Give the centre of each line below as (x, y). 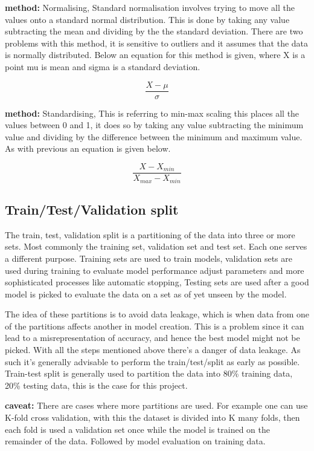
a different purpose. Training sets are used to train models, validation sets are (149, 258)
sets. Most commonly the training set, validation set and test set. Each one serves (156, 246)
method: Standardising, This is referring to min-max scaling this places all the (152, 113)
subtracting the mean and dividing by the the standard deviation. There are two (154, 31)
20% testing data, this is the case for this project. (96, 385)
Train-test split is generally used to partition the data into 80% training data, (149, 373)
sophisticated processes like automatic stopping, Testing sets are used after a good (157, 282)
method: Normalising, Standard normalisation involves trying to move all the (150, 7)
